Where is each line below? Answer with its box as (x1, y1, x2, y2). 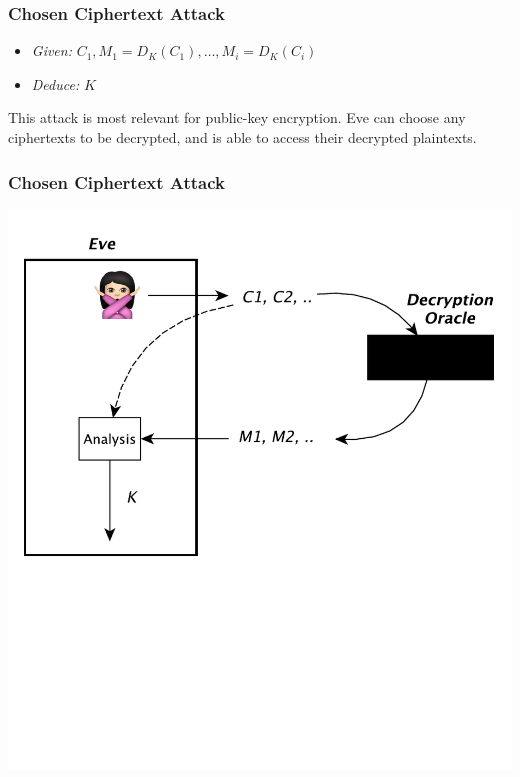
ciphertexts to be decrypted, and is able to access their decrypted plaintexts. (8, 127, 477, 147)
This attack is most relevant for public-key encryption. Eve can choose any (8, 107, 466, 128)
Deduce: (31, 73, 80, 94)
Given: (31, 40, 72, 61)
